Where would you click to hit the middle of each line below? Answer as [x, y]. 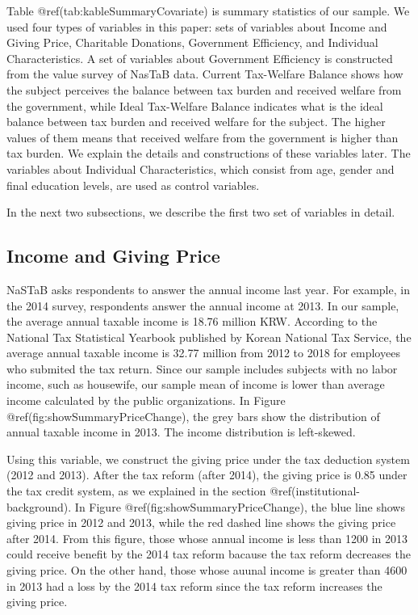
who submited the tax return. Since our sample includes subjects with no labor [202, 368]
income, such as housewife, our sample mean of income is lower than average [196, 384]
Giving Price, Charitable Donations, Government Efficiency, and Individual [192, 42]
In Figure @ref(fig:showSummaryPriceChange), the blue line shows [240, 506]
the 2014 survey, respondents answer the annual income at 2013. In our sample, [203, 305]
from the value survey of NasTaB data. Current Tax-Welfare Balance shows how [205, 74]
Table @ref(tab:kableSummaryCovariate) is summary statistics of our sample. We [208, 11]
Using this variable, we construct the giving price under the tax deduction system [208, 459]
